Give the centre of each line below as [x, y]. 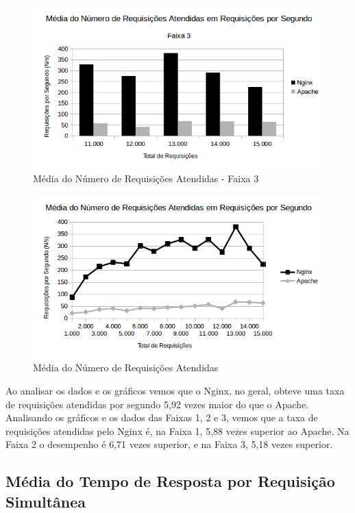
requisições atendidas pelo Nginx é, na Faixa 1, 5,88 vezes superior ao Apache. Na [177, 430]
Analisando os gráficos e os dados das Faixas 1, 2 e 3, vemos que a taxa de [162, 417]
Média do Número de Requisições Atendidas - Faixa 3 [146, 178]
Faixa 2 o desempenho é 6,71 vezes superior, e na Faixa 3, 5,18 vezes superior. [169, 444]
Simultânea [46, 501]
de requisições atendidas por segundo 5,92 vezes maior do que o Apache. [157, 404]
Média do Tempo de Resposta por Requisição [170, 481]
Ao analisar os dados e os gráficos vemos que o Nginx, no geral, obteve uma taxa [175, 390]
